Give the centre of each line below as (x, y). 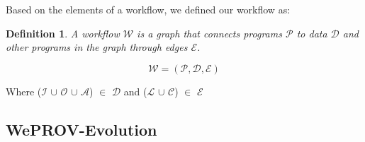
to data (312, 33)
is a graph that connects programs (209, 33)
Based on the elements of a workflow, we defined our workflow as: (148, 9)
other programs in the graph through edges (97, 47)
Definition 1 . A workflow (63, 33)
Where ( (24, 91)
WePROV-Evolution (82, 129)
